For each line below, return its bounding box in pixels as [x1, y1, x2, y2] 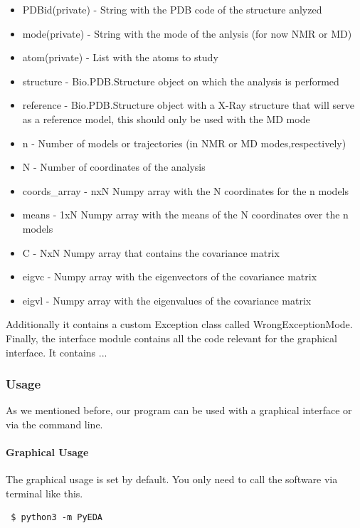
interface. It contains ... [6, 344, 107, 359]
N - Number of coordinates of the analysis [22, 159, 206, 174]
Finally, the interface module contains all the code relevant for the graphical [6, 330, 337, 345]
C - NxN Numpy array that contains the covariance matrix [22, 245, 280, 260]
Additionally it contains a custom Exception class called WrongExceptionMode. [6, 317, 353, 332]
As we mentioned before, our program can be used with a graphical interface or [6, 403, 352, 418]
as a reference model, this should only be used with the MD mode [22, 111, 310, 126]
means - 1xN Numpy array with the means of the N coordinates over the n [22, 207, 349, 222]
